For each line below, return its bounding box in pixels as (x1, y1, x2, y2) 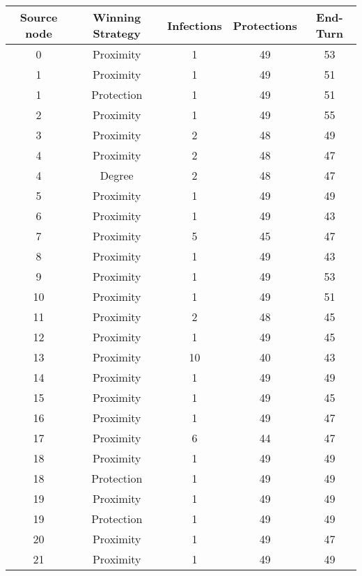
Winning (93, 9, 141, 25)
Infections (167, 17, 222, 33)
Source (19, 9, 58, 25)
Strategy (93, 25, 141, 41)
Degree (100, 167, 134, 183)
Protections (233, 17, 297, 33)
